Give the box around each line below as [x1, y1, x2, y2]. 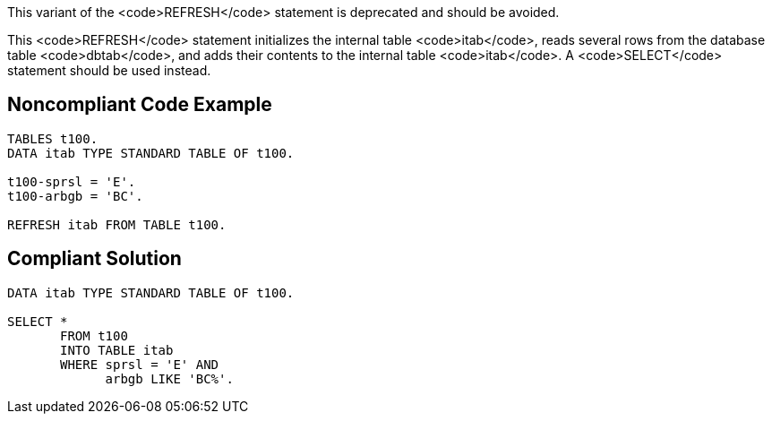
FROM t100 [60, 328, 128, 343]
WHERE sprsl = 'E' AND [60, 357, 219, 372]
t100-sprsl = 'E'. [7, 174, 136, 189]
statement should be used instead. [7, 63, 211, 78]
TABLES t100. [7, 131, 99, 146]
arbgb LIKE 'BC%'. [105, 371, 234, 386]
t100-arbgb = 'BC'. [7, 188, 143, 203]
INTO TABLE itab [60, 342, 174, 357]
